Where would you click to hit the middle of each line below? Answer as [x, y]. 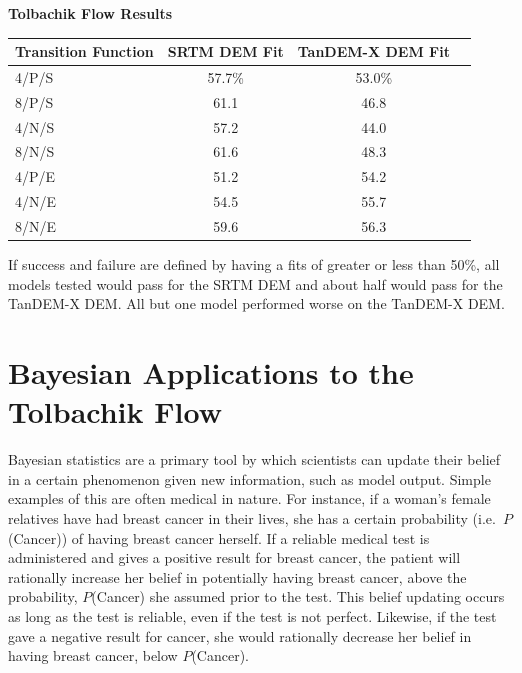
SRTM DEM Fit [225, 51]
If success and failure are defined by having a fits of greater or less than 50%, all [254, 264]
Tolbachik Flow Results [90, 13]
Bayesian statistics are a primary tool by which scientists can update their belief [254, 459]
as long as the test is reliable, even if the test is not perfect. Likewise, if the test [252, 615]
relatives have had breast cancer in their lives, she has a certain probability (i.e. [252, 517]
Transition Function [84, 51]
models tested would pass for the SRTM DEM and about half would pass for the [255, 283]
